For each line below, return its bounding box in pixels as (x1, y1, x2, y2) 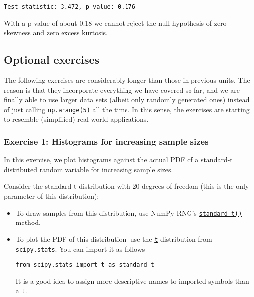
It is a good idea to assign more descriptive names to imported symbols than (15, 275, 249, 286)
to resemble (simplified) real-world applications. (4, 114, 149, 124)
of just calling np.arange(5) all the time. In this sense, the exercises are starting (4, 104, 250, 114)
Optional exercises (4, 52, 100, 67)
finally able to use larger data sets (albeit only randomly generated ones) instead (4, 94, 250, 105)
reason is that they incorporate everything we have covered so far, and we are (4, 84, 240, 95)
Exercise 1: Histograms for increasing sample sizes (4, 135, 209, 147)
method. (15, 217, 41, 227)
